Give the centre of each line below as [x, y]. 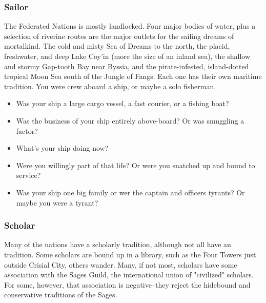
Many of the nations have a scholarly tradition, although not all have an [118, 244]
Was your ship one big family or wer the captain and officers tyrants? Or [130, 192]
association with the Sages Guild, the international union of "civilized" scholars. [129, 275]
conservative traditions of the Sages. [61, 295]
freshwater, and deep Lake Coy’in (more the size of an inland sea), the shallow [127, 56]
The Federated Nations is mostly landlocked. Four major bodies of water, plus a [130, 26]
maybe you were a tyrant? [57, 202]
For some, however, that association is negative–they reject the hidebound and [127, 284]
